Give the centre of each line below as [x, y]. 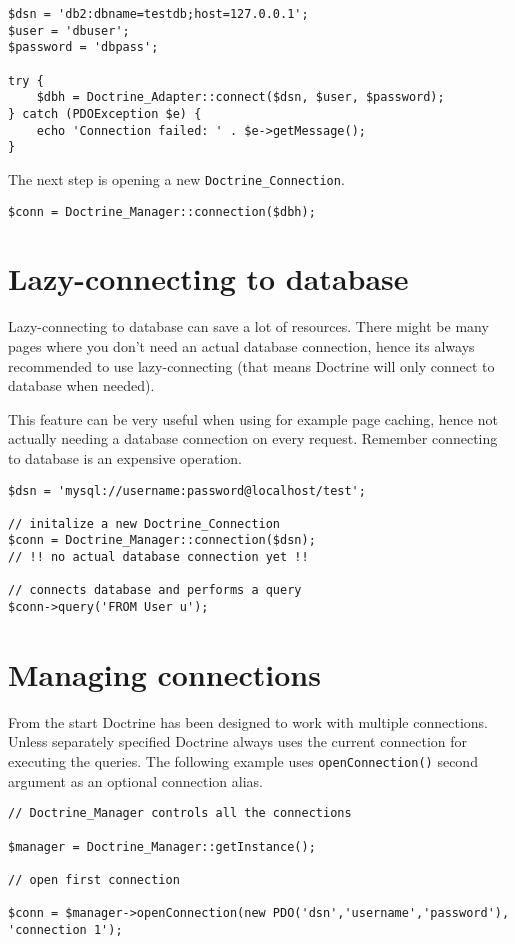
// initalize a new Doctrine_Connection [144, 523]
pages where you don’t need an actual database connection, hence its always [241, 345]
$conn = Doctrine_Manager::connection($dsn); [162, 540]
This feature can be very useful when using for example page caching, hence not [253, 418]
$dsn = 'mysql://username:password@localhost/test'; [187, 490]
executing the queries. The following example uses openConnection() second [243, 761]
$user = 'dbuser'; [69, 30]
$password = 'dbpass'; [83, 47]
